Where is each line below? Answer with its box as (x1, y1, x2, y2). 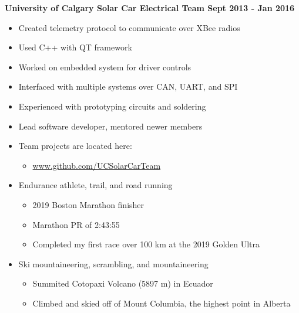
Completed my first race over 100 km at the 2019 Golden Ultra (32, 238, 260, 250)
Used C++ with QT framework (18, 41, 132, 53)
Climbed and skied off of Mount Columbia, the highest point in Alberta (32, 297, 291, 309)
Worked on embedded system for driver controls (18, 60, 192, 73)
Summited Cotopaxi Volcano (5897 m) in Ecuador (32, 277, 213, 290)
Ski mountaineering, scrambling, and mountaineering (18, 257, 209, 270)
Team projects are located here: (18, 140, 132, 152)
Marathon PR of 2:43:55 (32, 218, 120, 230)
